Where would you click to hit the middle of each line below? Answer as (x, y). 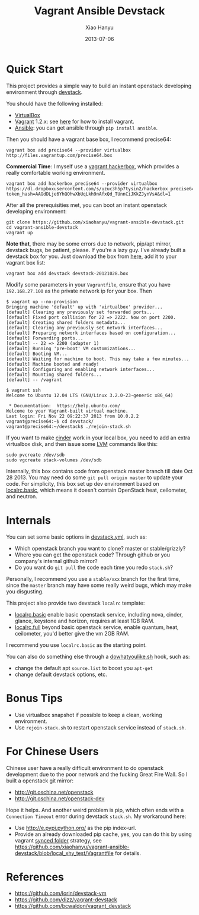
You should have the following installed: (54, 103)
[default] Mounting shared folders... (54, 375)
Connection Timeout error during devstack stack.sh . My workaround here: (96, 816)
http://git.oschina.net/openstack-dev (60, 798)
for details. (128, 853)
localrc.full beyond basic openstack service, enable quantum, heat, (97, 627)
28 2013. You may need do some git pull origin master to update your (95, 477)
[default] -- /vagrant (34, 380)
